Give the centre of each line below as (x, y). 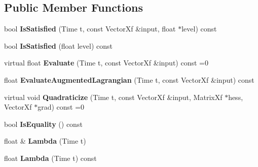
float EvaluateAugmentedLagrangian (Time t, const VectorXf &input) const (129, 79)
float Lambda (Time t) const (50, 158)
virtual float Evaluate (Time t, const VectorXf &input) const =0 (106, 63)
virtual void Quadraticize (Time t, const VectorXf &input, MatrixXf (113, 97)
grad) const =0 (61, 107)
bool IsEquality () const (43, 124)
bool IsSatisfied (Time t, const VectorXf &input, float (90, 29)
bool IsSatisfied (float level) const (59, 45)
